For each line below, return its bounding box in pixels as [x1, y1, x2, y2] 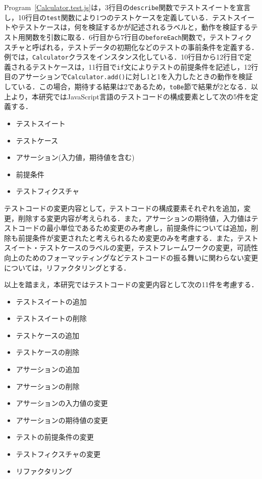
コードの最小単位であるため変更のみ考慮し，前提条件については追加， [18, 223, 251, 233]
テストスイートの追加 [16, 296, 87, 306]
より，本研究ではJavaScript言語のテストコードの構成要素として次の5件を [11, 91, 251, 101]
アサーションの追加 [16, 364, 80, 375]
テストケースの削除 [16, 347, 80, 357]
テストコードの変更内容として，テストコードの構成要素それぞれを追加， [4, 202, 244, 213]
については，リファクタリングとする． [4, 262, 131, 273]
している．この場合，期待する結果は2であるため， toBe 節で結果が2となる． [4, 81, 251, 92]
